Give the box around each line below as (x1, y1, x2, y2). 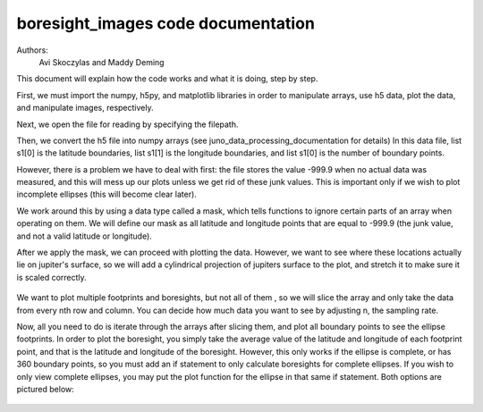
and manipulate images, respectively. (16, 103, 154, 114)
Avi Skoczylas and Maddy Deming (38, 56, 165, 67)
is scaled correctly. (16, 272, 87, 282)
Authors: (16, 45, 48, 55)
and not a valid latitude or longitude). (16, 231, 152, 241)
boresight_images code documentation (16, 13, 315, 33)
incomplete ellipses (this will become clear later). (16, 189, 197, 200)
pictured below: (16, 383, 75, 394)
